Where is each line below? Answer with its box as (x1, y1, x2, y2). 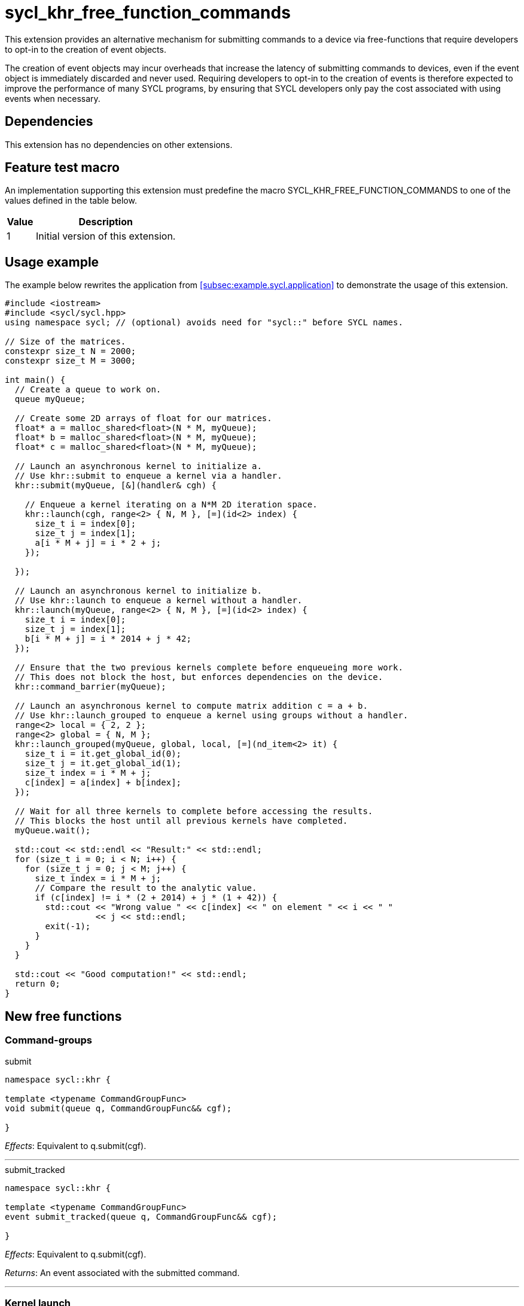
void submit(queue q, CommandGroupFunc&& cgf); (5, 1103, 232, 1113)
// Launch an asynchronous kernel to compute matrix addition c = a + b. (14, 701, 368, 711)
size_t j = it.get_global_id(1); (25, 758, 182, 769)
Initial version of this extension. (36, 230, 176, 243)
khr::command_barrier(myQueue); (14, 682, 166, 692)
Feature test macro (5, 160, 120, 176)
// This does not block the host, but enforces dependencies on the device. (14, 672, 383, 682)
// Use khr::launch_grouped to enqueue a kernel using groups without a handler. (14, 711, 409, 721)
